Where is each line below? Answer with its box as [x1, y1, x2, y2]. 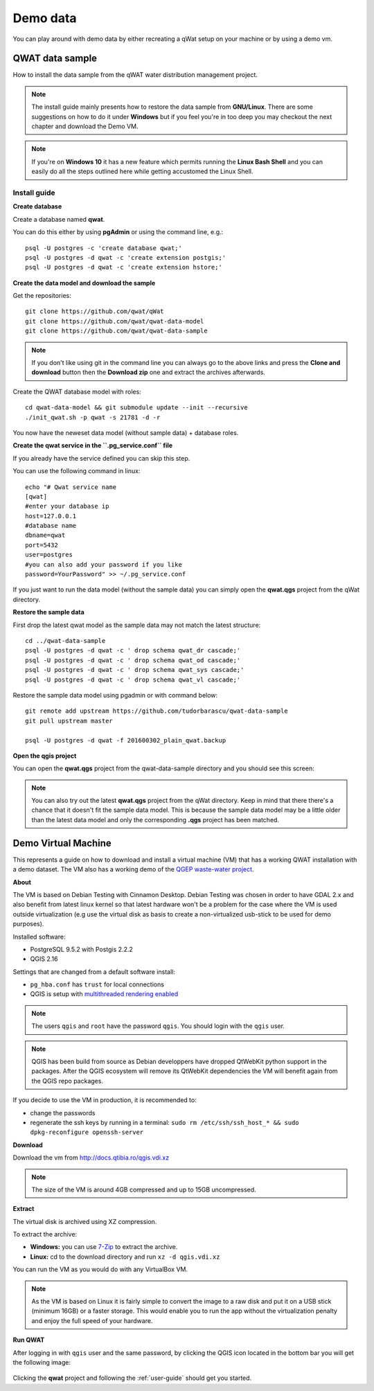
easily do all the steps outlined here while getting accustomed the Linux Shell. [31, 167, 253, 176]
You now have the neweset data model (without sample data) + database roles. [12, 428, 239, 436]
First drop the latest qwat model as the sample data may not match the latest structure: [12, 621, 261, 629]
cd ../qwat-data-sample [25, 637, 106, 644]
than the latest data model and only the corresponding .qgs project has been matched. [31, 815, 280, 824]
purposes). [12, 920, 44, 928]
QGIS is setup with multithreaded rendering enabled [30, 990, 179, 998]
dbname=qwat [25, 531, 66, 540]
